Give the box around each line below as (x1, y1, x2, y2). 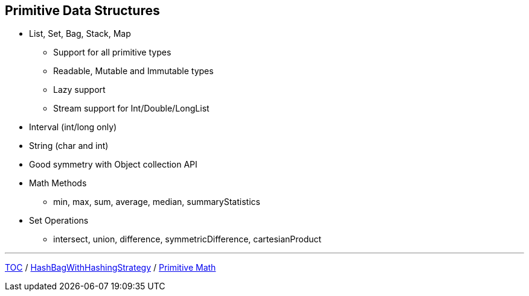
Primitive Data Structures (5, 3, 160, 18)
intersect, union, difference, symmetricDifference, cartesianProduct (53, 234, 322, 245)
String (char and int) (29, 140, 109, 151)
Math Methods (29, 178, 87, 189)
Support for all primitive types (53, 47, 172, 58)
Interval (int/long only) (29, 122, 117, 133)
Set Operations (29, 215, 89, 226)
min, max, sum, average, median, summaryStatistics (53, 197, 260, 207)
